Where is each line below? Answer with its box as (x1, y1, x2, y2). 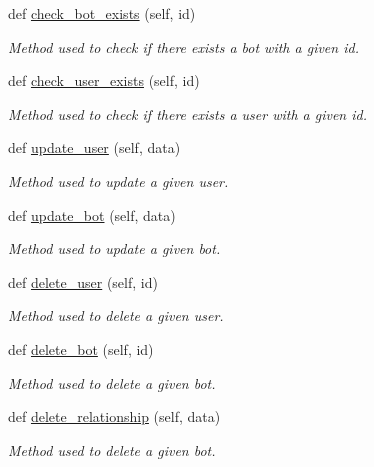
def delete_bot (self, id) (8, 338, 154, 359)
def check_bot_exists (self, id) (8, 3, 196, 23)
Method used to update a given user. (8, 170, 229, 191)
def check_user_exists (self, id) (8, 70, 200, 91)
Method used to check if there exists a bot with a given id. (8, 36, 359, 57)
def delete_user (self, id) (8, 271, 158, 292)
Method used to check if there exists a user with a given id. (8, 103, 368, 124)
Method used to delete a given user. (8, 305, 224, 326)
